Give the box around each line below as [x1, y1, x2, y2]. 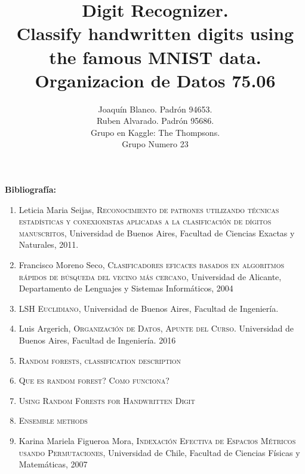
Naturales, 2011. [19, 238, 79, 251]
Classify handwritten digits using [16, 21, 294, 45]
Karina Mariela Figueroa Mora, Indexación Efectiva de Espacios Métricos [19, 434, 296, 446]
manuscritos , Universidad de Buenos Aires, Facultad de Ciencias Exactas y [19, 226, 295, 239]
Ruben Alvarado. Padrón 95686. [96, 114, 214, 127]
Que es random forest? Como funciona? [19, 374, 170, 387]
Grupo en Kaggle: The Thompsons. [90, 126, 220, 138]
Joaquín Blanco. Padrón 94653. [98, 102, 212, 115]
